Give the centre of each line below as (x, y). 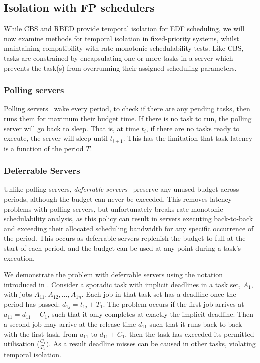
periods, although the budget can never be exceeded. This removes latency (118, 199)
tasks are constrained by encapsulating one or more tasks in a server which (119, 57)
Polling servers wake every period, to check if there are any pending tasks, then (127, 108)
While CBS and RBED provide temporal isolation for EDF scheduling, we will (124, 28)
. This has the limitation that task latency (188, 138)
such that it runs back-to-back (196, 324)
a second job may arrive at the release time (70, 324)
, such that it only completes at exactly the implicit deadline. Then (150, 314)
